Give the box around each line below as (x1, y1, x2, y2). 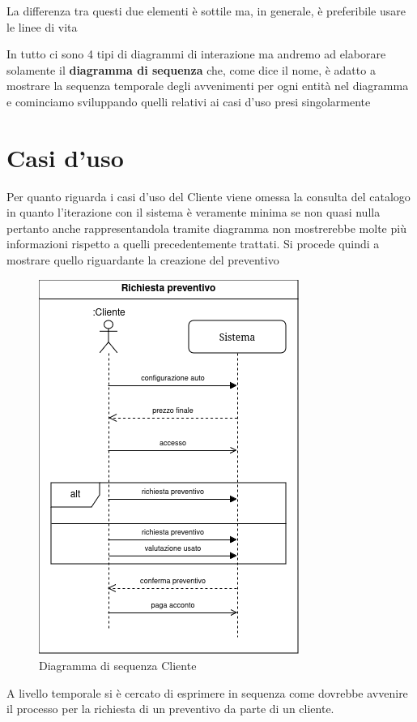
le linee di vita (6, 18, 78, 35)
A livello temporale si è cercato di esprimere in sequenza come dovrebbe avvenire (6, 684, 408, 701)
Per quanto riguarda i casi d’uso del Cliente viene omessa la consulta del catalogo (6, 187, 411, 204)
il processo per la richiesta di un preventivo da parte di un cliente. (6, 700, 334, 717)
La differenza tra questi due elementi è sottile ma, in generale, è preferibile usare (6, 2, 406, 19)
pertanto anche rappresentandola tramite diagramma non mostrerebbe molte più (6, 219, 406, 236)
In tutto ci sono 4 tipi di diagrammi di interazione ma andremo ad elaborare (6, 45, 386, 62)
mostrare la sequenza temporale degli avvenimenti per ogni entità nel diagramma (6, 77, 409, 94)
